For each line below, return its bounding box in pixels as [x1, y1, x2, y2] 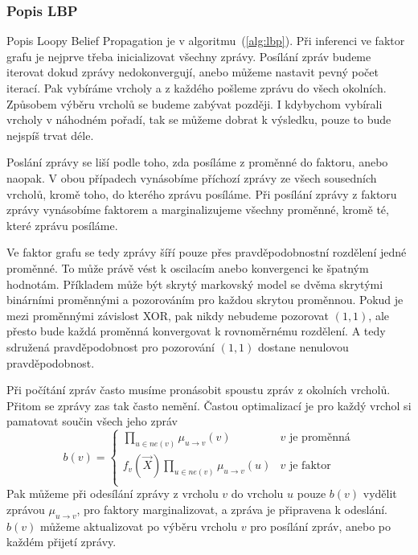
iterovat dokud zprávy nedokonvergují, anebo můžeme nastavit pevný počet [6, 64, 379, 80]
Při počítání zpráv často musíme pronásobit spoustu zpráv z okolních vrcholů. [6, 381, 391, 398]
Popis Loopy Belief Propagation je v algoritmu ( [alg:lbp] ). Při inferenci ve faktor [6, 32, 405, 49]
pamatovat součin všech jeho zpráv [6, 413, 178, 430]
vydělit [363, 485, 397, 502]
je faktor [289, 460, 331, 472]
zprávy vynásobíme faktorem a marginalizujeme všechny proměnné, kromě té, [6, 201, 389, 218]
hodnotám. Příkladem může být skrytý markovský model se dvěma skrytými [6, 275, 383, 292]
